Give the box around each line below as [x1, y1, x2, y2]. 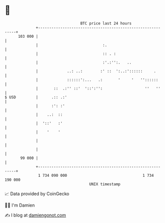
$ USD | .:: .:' [4, 94, 68, 100]
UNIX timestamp [89, 181, 121, 187]
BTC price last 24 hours [80, 21, 132, 26]
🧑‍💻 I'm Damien [4, 202, 35, 208]
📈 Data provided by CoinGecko [4, 191, 70, 197]
